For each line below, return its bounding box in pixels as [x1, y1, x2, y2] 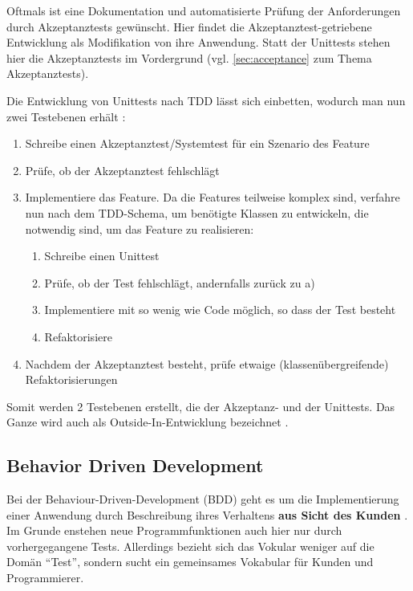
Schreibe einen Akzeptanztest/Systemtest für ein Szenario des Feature [25, 135, 370, 152]
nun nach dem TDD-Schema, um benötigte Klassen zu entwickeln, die [25, 204, 369, 221]
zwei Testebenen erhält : [6, 108, 126, 124]
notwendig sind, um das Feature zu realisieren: [25, 220, 254, 237]
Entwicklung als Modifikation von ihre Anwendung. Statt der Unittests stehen [6, 34, 391, 51]
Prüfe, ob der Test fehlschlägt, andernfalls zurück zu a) [44, 274, 315, 291]
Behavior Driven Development [6, 453, 264, 478]
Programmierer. [6, 569, 84, 586]
